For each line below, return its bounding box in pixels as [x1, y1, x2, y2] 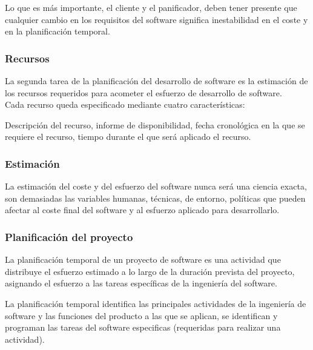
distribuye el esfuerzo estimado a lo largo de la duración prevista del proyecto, [5, 265, 295, 277]
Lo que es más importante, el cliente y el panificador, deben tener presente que [5, 1, 297, 13]
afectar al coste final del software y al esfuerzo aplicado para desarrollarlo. [5, 203, 280, 216]
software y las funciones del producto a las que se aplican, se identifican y [5, 309, 278, 322]
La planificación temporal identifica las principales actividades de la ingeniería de [5, 297, 306, 309]
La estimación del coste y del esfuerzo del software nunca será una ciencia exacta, [5, 180, 307, 193]
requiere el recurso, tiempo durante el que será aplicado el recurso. [5, 130, 251, 143]
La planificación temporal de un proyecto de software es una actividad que [5, 253, 281, 266]
